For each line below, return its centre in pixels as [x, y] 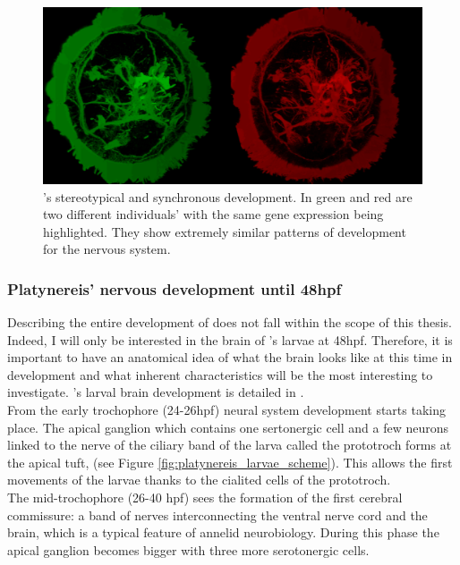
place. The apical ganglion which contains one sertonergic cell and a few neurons [228, 427]
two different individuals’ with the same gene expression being [213, 214]
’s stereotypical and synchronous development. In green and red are [228, 196]
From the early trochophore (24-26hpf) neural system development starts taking [226, 410]
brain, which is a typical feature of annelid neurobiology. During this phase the [223, 532]
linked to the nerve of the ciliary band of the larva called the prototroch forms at [230, 445]
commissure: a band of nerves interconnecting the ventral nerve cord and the [217, 514]
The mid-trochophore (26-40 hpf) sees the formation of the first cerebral [205, 498]
